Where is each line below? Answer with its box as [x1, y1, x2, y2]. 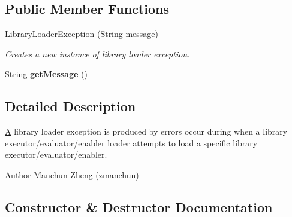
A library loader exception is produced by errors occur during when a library [5, 125, 288, 137]
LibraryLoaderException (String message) [5, 27, 159, 40]
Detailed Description [5, 97, 136, 115]
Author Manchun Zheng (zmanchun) [5, 168, 139, 181]
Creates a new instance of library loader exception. [5, 47, 190, 60]
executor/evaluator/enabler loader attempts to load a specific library [5, 136, 258, 149]
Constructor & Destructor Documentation [5, 197, 273, 216]
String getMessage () [5, 68, 88, 80]
